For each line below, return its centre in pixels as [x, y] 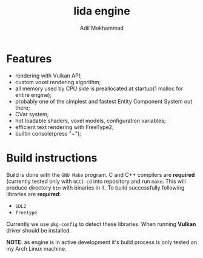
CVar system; [32, 114]
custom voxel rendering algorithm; [58, 82]
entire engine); [33, 94]
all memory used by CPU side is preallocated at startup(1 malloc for [99, 88]
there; [22, 108]
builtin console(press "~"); [48, 133]
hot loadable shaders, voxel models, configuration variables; [90, 121]
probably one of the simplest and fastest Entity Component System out [104, 101]
